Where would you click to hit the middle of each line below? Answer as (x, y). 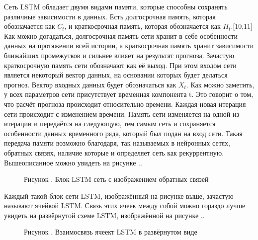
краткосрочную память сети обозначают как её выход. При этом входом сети (120, 65)
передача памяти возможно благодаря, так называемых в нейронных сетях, (117, 143)
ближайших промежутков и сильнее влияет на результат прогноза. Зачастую (119, 55)
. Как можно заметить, (220, 84)
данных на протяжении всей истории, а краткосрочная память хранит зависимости (129, 45)
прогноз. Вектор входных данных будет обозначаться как (90, 84)
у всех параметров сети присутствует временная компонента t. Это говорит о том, (129, 94)
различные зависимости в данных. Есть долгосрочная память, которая (110, 16)
